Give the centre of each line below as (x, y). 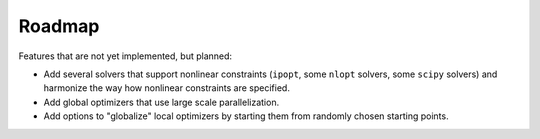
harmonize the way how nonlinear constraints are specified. (166, 88)
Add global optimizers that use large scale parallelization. (161, 102)
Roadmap (59, 26)
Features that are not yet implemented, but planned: (125, 56)
